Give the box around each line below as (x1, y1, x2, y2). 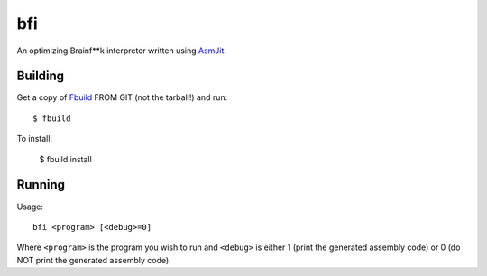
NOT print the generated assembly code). (16, 254, 171, 265)
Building (16, 69, 65, 84)
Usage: (16, 201, 44, 212)
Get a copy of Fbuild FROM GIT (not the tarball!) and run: (16, 92, 228, 103)
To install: (16, 133, 53, 144)
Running (16, 177, 66, 193)
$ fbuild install (39, 153, 92, 164)
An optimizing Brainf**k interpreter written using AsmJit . (16, 45, 227, 56)
